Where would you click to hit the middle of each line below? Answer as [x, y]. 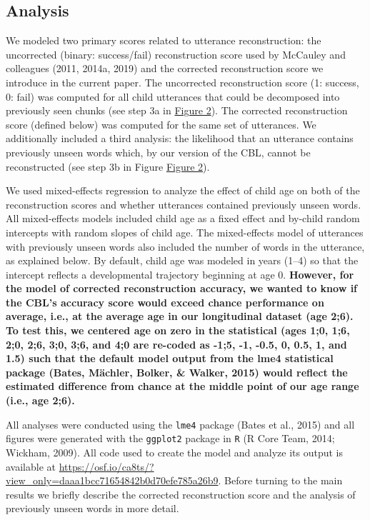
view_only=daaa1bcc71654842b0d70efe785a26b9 [112, 480]
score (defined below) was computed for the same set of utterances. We [161, 124]
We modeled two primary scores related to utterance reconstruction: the [164, 40]
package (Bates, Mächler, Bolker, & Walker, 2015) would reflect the [177, 372]
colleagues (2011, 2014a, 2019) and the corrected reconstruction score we [165, 68]
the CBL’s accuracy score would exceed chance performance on [165, 302]
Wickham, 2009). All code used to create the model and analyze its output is [174, 452]
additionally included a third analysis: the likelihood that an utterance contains [180, 138]
